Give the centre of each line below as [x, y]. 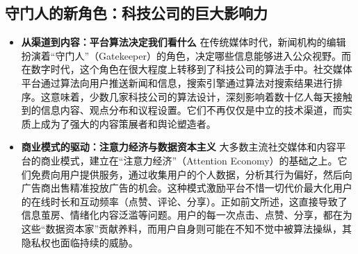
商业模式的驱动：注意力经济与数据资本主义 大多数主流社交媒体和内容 [179, 147]
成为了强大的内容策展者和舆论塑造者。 [128, 123]
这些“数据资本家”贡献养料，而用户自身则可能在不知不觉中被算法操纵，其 [187, 228]
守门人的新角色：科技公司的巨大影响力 [136, 13]
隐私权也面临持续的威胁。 [80, 242]
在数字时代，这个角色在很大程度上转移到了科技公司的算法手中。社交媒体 [187, 69]
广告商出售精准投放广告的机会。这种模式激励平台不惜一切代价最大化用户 [187, 188]
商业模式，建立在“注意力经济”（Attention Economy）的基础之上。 [189, 160]
